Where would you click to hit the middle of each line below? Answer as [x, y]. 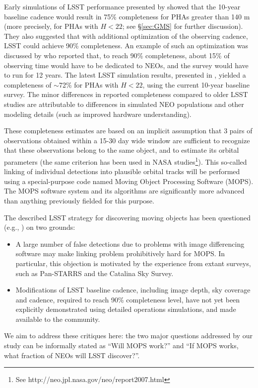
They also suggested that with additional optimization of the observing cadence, [126, 36]
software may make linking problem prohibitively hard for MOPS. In [120, 253]
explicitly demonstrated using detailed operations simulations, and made [126, 309]
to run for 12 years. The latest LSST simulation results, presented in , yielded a [125, 75]
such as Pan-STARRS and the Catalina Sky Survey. [95, 273]
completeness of [28, 84]
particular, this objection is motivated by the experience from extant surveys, [133, 263]
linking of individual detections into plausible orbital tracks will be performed [122, 171]
